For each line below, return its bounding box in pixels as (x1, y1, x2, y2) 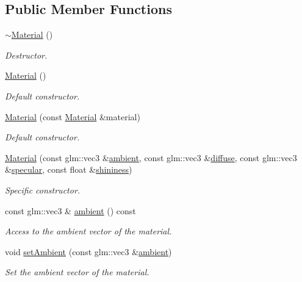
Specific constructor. (5, 183, 81, 196)
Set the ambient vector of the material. (5, 266, 149, 278)
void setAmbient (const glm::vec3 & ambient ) (5, 245, 172, 258)
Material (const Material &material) (5, 110, 140, 123)
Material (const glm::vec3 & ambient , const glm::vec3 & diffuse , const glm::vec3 (5, 151, 297, 164)
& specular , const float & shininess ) (5, 163, 132, 176)
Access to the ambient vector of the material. (5, 225, 172, 237)
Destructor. (5, 48, 48, 61)
